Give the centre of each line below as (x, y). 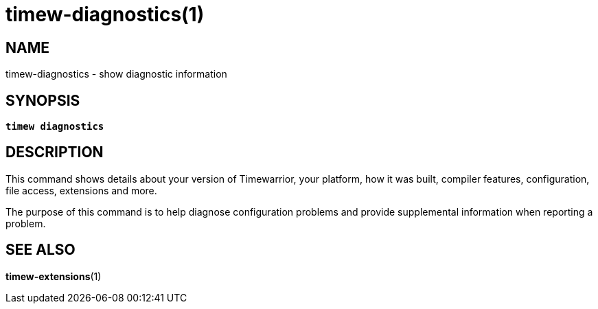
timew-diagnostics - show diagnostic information (116, 74)
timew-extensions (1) (54, 276)
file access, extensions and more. (81, 190)
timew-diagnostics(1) (105, 14)
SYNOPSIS (43, 100)
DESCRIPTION (55, 152)
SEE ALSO (41, 250)
